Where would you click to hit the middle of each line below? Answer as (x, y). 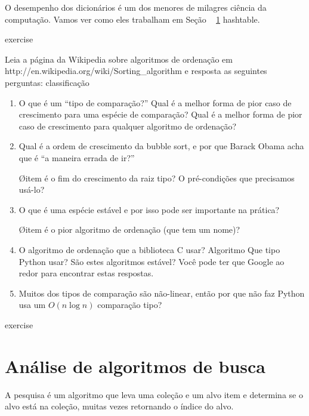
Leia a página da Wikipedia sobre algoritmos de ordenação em (119, 59)
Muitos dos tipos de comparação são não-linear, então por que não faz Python (162, 293)
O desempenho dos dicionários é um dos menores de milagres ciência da (136, 7)
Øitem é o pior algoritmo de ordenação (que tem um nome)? (129, 229)
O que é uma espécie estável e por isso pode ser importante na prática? (149, 209)
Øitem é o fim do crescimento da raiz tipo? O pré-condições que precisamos (157, 178)
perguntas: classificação (47, 82)
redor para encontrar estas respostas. (86, 273)
